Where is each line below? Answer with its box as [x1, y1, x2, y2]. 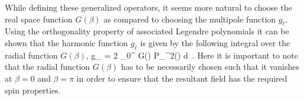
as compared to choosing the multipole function [103, 12, 276, 25]
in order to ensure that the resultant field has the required [76, 72, 287, 84]
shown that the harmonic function [5, 36, 128, 49]
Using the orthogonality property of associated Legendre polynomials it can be [5, 25, 289, 37]
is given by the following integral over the [140, 36, 290, 49]
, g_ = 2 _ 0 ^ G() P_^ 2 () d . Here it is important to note [86, 49, 299, 61]
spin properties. [5, 83, 61, 96]
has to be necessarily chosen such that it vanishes [121, 60, 300, 73]
